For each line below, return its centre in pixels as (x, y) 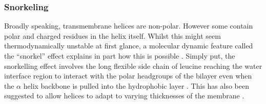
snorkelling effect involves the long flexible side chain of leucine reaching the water (133, 66)
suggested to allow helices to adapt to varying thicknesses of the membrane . (124, 96)
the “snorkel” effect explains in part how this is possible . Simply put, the (120, 56)
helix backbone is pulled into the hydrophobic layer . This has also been (136, 85)
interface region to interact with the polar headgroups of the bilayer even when (128, 76)
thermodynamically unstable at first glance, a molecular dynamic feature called (129, 46)
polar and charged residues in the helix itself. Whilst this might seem (112, 35)
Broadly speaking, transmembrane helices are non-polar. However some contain (129, 26)
